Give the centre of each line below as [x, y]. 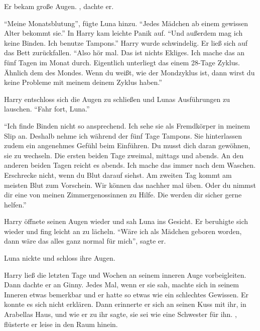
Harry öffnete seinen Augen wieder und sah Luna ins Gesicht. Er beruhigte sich [126, 221]
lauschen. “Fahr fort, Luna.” [47, 109]
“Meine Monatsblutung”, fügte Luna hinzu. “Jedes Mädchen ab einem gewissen [126, 23]
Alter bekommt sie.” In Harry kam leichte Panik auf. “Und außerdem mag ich [123, 33]
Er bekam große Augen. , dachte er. [59, 6]
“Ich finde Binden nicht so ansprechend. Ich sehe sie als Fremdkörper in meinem [127, 125]
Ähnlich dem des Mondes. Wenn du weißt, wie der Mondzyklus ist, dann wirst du [129, 72]
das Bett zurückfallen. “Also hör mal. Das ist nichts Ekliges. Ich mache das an [124, 52]
